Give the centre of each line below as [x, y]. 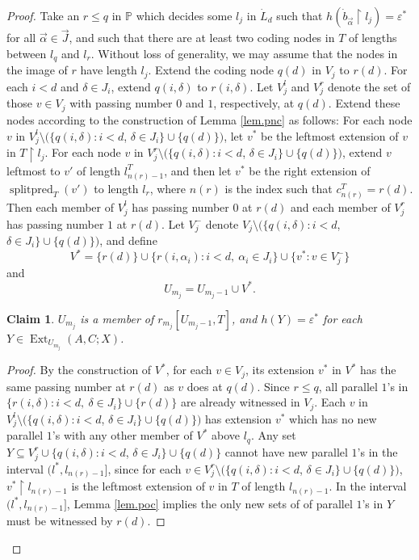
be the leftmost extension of [330, 135]
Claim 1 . [31, 318]
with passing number [121, 103]
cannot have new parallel [286, 451]
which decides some [184, 15]
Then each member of [61, 206]
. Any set [274, 435]
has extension [238, 418]
